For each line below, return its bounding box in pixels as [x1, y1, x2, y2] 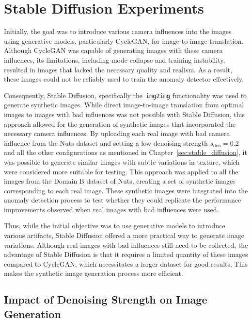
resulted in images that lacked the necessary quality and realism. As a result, [4, 64, 233, 74]
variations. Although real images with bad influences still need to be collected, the [4, 239, 248, 250]
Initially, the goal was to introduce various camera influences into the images [4, 26, 232, 36]
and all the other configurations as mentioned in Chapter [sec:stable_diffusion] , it [4, 147, 247, 157]
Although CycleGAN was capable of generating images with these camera [4, 45, 223, 55]
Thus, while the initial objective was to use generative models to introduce [4, 220, 225, 231]
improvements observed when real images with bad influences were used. [4, 204, 219, 214]
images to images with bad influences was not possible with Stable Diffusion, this [4, 109, 245, 119]
